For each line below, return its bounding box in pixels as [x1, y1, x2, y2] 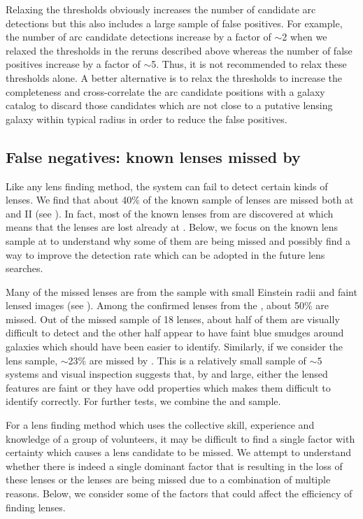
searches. [6, 261, 43, 276]
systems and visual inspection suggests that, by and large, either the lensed [6, 367, 328, 381]
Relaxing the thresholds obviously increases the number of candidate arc [6, 2, 316, 16]
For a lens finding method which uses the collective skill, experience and [6, 418, 315, 432]
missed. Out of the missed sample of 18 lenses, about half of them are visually [6, 311, 340, 326]
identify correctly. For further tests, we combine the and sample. [6, 394, 281, 408]
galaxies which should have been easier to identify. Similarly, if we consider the [6, 339, 343, 354]
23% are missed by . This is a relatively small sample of [68, 353, 306, 367]
